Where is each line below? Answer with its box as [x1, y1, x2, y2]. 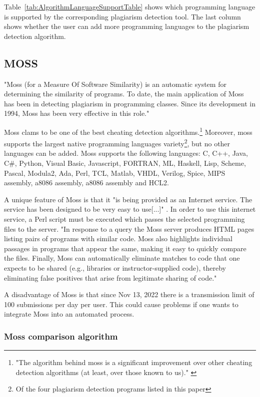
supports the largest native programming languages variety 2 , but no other [4, 137, 230, 148]
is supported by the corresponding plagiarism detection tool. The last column [4, 11, 241, 21]
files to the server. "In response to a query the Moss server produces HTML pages [4, 223, 254, 234]
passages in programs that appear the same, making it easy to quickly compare [4, 243, 246, 253]
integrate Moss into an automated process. [4, 309, 134, 319]
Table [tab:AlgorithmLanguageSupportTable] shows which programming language [4, 1, 255, 11]
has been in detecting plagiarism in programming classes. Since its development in [4, 98, 256, 108]
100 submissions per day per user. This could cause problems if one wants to [4, 299, 238, 309]
